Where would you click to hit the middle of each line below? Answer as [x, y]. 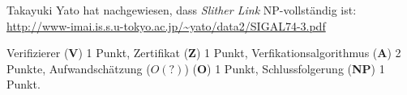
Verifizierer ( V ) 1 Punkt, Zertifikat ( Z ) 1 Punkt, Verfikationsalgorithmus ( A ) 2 [204, 53]
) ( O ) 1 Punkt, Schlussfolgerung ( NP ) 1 [285, 68]
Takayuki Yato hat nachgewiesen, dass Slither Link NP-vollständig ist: [182, 10]
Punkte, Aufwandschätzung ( [79, 68]
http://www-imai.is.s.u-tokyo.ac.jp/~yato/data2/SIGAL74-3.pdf [166, 25]
